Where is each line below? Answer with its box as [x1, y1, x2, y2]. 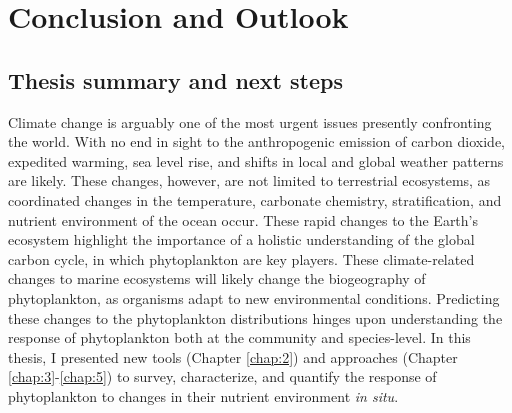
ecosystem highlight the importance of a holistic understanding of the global [8, 229, 475, 250]
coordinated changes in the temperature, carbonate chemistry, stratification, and [8, 189, 502, 210]
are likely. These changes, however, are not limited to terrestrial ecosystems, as [8, 170, 491, 191]
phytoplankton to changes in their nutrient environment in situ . [8, 385, 399, 406]
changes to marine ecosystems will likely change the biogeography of [8, 268, 426, 289]
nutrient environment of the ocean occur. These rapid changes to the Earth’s [8, 209, 479, 230]
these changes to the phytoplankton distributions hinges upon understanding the [8, 307, 503, 328]
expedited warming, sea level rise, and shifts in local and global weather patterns [8, 150, 504, 171]
